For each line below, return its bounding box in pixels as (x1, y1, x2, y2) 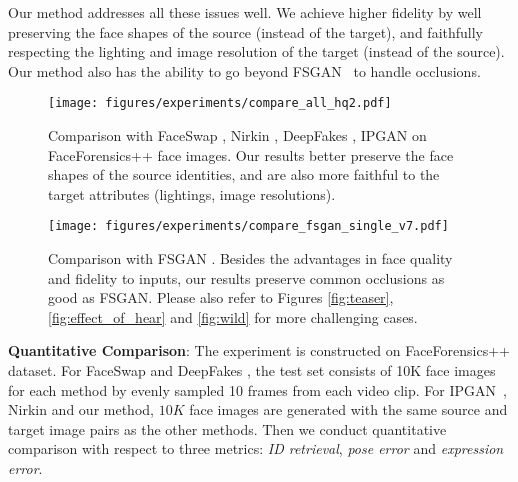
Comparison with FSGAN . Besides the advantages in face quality (48, 248, 453, 269)
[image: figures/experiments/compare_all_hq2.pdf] (48, 96, 392, 111)
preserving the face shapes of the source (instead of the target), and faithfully (8, 21, 484, 42)
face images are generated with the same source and (189, 399, 508, 420)
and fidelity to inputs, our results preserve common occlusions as (48, 267, 445, 288)
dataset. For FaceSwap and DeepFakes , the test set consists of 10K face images (8, 360, 496, 381)
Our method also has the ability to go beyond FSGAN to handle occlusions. (8, 60, 481, 81)
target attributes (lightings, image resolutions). (48, 183, 336, 204)
